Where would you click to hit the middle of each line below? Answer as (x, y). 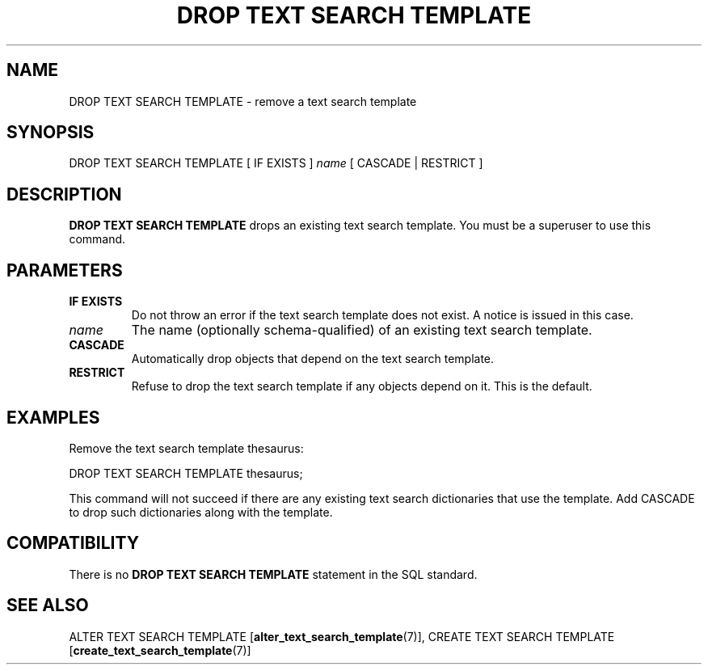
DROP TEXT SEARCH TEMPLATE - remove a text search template (243, 101)
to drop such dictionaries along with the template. (201, 512)
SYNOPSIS (51, 133)
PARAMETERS (65, 270)
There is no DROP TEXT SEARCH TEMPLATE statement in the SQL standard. (273, 574)
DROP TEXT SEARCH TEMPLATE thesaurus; (186, 473)
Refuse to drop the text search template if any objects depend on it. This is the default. (362, 386)
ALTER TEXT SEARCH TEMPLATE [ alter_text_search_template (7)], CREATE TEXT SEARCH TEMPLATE (342, 636)
